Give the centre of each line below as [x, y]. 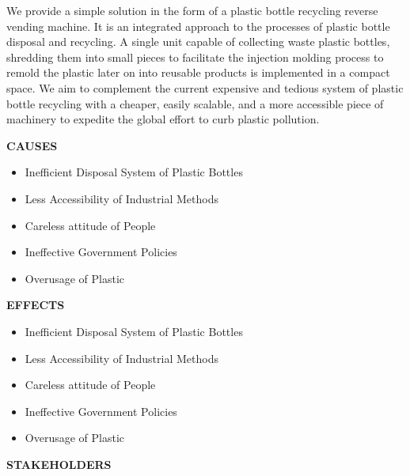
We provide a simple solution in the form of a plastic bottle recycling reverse [192, 10]
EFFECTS [36, 305]
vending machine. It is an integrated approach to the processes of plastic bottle [198, 26]
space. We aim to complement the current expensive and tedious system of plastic [205, 87]
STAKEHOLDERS [59, 464]
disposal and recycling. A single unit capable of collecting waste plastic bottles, [198, 42]
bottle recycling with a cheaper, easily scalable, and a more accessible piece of [195, 103]
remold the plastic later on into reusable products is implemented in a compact [198, 72]
